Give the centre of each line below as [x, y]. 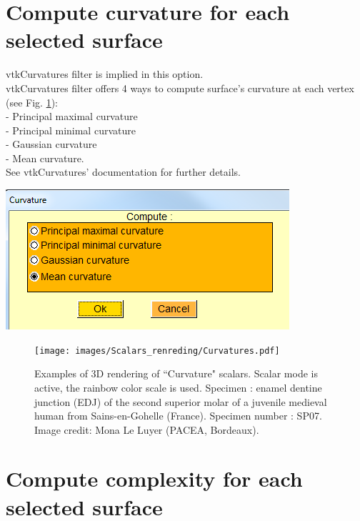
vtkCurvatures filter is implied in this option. [105, 74]
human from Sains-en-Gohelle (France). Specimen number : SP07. [178, 416]
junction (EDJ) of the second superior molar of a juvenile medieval [181, 401]
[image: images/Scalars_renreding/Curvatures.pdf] [157, 351]
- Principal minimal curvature [71, 130]
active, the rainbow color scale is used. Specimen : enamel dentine [178, 387]
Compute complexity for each [154, 478]
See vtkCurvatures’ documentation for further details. [123, 172]
